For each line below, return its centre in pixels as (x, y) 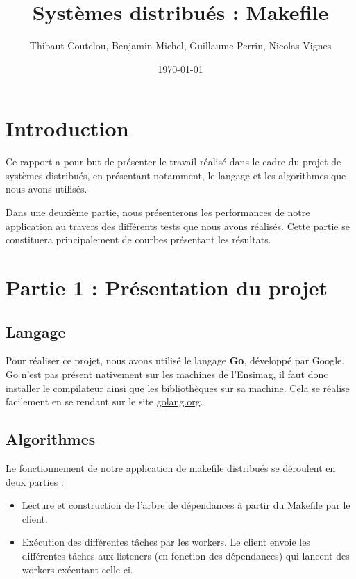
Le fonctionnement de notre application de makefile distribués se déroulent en (171, 467)
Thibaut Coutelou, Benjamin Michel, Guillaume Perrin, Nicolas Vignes (180, 46)
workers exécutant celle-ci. (77, 569)
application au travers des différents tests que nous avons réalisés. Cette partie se (178, 226)
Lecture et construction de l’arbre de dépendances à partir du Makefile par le (186, 505)
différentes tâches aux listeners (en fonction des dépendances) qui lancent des (186, 555)
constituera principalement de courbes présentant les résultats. (138, 239)
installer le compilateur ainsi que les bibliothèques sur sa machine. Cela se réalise (178, 388)
